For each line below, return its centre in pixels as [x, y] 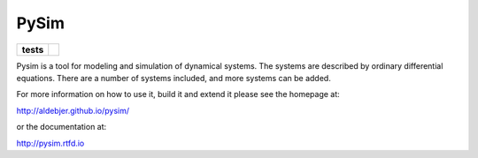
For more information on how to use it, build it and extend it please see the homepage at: [178, 94]
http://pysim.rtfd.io [50, 143]
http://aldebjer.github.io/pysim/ [73, 110]
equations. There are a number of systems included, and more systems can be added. [173, 78]
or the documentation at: [62, 127]
